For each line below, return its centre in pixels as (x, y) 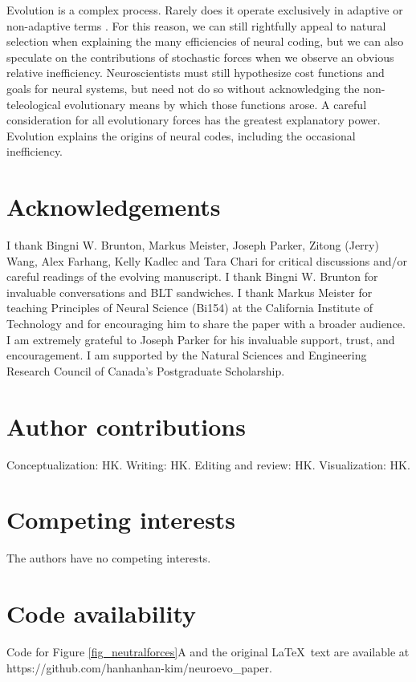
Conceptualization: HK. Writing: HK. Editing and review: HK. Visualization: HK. (208, 464)
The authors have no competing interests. (109, 558)
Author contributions (126, 426)
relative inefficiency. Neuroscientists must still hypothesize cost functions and (196, 73)
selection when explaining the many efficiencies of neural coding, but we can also (205, 41)
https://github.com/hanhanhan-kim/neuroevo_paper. (139, 667)
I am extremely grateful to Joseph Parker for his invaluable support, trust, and (201, 339)
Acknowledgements (114, 207)
